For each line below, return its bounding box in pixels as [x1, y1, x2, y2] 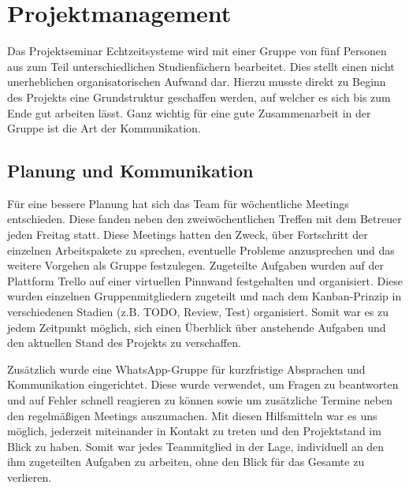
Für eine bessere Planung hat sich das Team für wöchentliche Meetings [7, 195, 349, 211]
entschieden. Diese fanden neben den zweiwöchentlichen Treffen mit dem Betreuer [7, 210, 402, 227]
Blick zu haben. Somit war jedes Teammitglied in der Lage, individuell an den [7, 438, 385, 454]
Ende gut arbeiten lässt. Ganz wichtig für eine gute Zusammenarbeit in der [7, 104, 371, 121]
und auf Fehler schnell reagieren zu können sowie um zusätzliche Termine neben [7, 392, 393, 408]
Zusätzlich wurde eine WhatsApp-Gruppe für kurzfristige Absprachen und [7, 360, 366, 377]
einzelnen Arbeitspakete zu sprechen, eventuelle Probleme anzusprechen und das [7, 241, 395, 258]
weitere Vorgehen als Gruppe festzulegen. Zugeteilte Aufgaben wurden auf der [7, 257, 385, 274]
